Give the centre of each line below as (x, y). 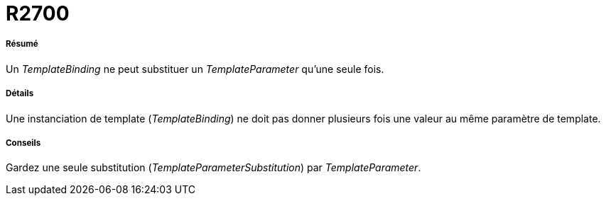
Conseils (23, 143)
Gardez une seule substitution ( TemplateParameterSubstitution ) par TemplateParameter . (213, 168)
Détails (20, 94)
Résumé (22, 44)
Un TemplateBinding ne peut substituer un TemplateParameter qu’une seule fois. (195, 69)
